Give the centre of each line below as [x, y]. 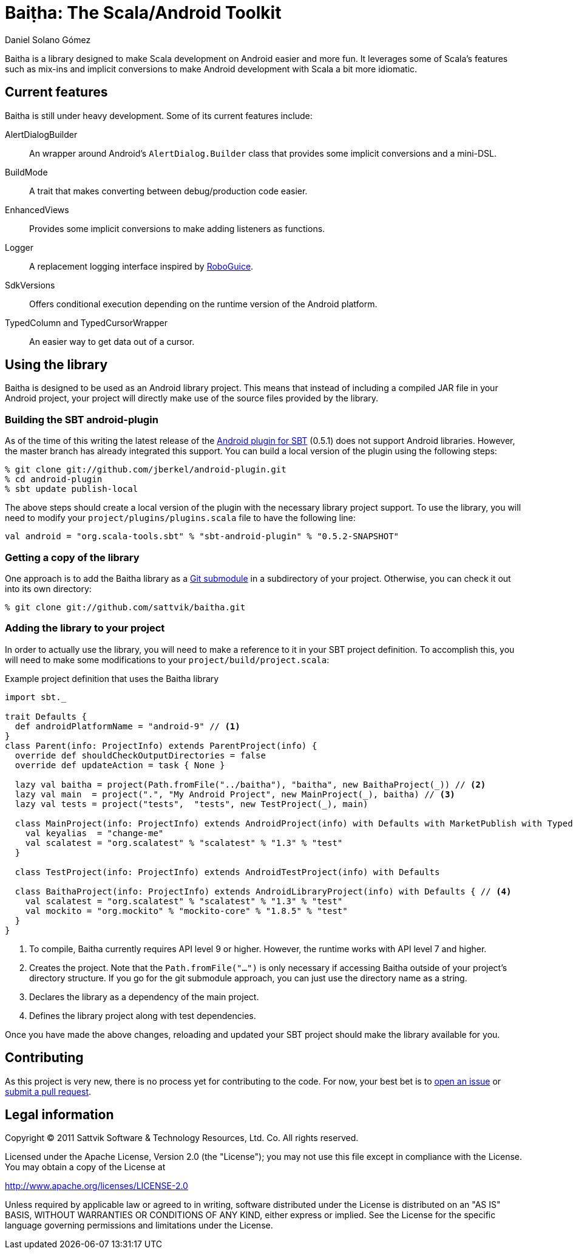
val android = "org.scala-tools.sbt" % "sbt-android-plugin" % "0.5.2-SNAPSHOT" [202, 537]
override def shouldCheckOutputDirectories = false [140, 755]
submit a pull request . [48, 1091]
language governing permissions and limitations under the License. [139, 1225]
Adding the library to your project [85, 628]
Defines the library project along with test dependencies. [143, 1015]
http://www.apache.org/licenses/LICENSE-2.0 [97, 1186]
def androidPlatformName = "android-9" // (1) [127, 726]
